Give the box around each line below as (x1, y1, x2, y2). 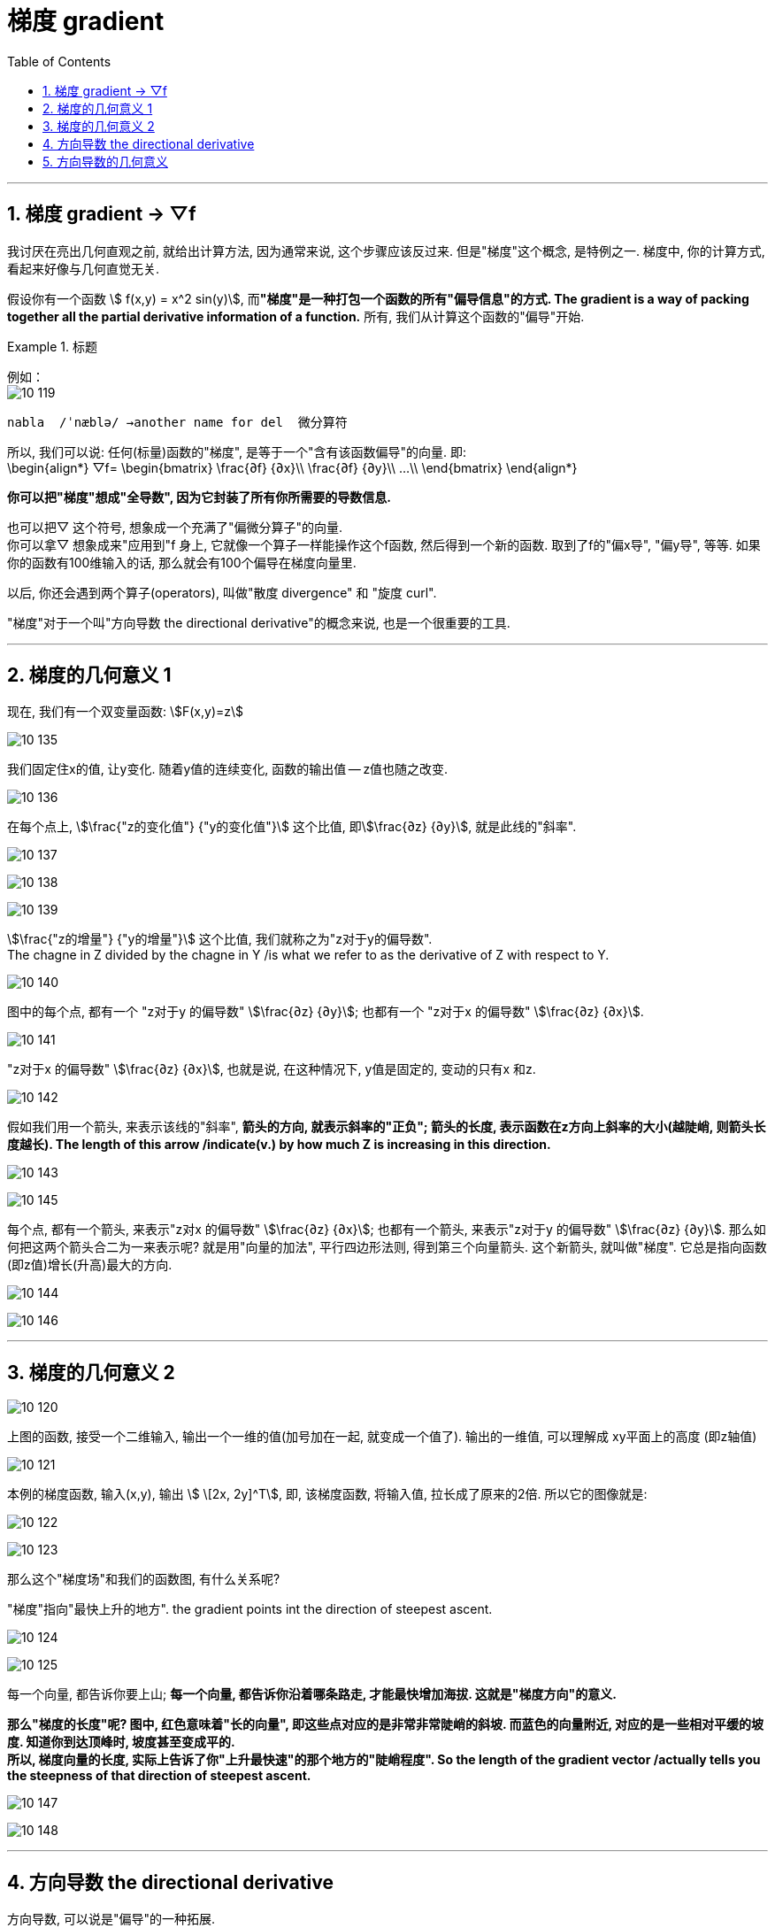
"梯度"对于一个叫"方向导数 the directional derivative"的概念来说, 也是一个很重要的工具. (7, 614, 510, 630)
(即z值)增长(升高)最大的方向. (7, 1257, 173, 1273)
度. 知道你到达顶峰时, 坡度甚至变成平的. (7, 1734, 235, 1750)
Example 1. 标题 (7, 338, 97, 354)
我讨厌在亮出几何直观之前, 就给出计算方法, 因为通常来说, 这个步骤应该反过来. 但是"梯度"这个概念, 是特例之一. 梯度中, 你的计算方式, (7, 243, 765, 258)
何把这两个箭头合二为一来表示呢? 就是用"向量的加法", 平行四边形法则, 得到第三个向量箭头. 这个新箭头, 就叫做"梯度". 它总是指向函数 (7, 1239, 767, 1255)
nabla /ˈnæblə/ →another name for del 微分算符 (7, 414, 348, 429)
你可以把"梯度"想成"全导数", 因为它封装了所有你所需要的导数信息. (7, 489, 391, 505)
